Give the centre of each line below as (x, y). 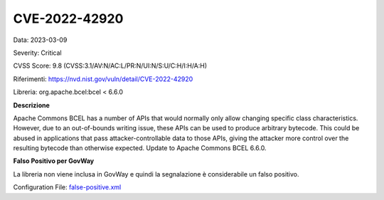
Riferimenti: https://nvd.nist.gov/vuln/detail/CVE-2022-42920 (103, 79)
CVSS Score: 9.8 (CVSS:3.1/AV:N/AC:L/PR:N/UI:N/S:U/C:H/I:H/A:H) (110, 66)
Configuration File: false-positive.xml (67, 187)
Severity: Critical (37, 53)
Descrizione (31, 105)
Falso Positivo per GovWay (54, 161)
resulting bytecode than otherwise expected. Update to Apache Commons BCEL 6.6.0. (140, 148)
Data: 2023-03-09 (40, 40)
